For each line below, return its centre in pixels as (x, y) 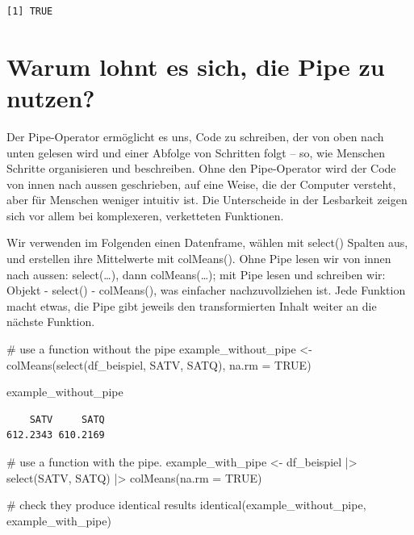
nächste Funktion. (51, 322)
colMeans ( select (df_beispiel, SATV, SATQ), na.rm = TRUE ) (159, 364)
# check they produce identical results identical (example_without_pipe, (186, 505)
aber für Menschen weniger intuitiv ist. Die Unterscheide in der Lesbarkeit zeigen (207, 200)
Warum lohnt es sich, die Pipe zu (196, 66)
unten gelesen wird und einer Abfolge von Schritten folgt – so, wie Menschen (196, 152)
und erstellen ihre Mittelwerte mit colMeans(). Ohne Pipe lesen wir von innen (199, 259)
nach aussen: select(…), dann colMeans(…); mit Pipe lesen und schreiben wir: (196, 274)
